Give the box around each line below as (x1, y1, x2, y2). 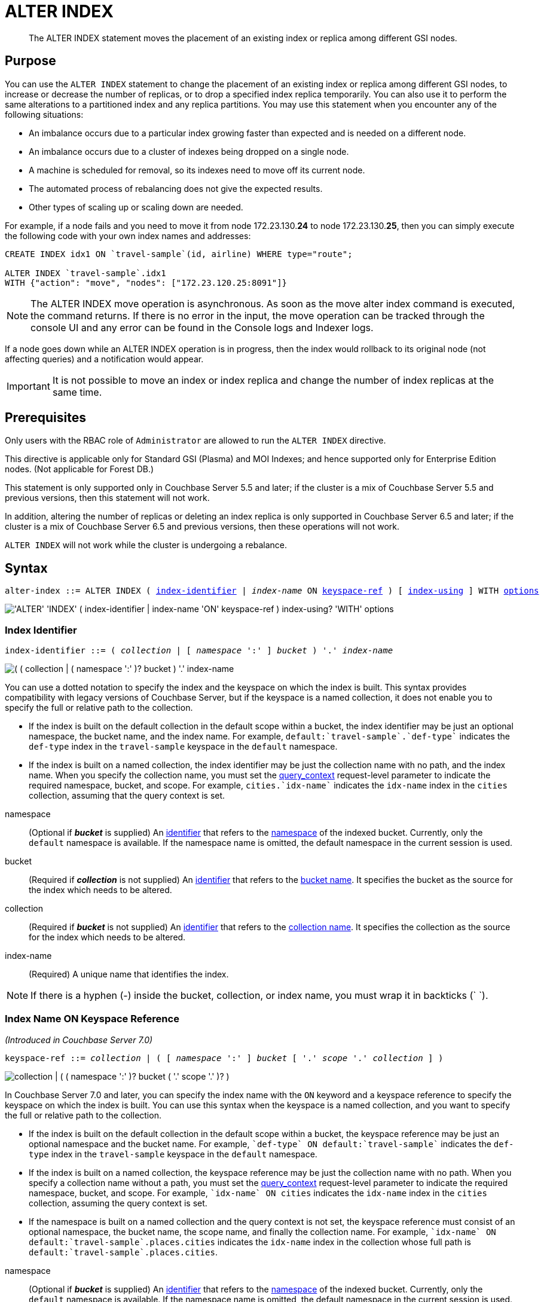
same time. (52, 386, 102, 398)
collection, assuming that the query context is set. (29, 790, 225, 801)
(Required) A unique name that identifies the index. (29, 969, 229, 980)
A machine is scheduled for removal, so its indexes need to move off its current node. (29, 164, 365, 175)
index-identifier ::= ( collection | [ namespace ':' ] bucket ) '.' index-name (5, 646, 393, 656)
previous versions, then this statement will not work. (5, 493, 210, 503)
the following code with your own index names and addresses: (5, 230, 251, 241)
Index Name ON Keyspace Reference (5, 1013, 179, 1025)
